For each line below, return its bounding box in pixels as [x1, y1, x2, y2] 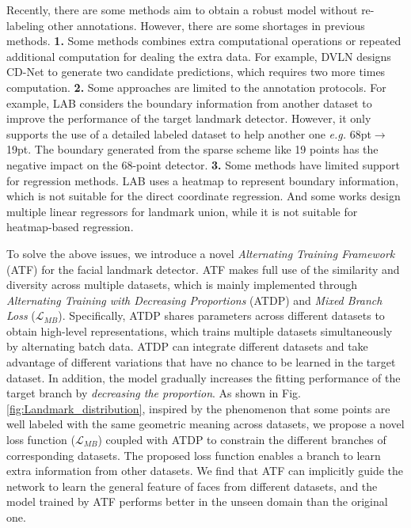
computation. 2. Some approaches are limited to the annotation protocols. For [6, 78, 386, 95]
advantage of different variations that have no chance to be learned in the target [6, 354, 396, 370]
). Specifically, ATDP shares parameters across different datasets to [58, 307, 385, 324]
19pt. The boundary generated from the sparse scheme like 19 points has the [6, 141, 379, 158]
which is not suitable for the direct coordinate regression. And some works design [6, 188, 401, 204]
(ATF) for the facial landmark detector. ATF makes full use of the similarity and [6, 260, 400, 277]
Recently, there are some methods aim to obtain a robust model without [6, 2, 358, 17]
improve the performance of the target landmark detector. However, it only [6, 110, 371, 127]
